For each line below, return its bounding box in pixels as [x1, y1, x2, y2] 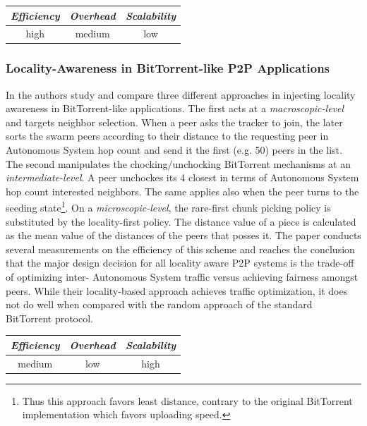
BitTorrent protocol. [6, 310, 93, 325]
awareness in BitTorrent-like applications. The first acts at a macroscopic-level [6, 101, 344, 116]
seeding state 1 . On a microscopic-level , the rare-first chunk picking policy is [6, 198, 331, 215]
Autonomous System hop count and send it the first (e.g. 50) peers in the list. [6, 142, 342, 157]
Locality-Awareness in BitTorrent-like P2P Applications [6, 59, 330, 77]
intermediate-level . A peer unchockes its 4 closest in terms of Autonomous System [6, 170, 359, 185]
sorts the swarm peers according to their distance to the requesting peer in [6, 128, 329, 143]
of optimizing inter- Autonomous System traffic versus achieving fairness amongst [6, 269, 359, 284]
